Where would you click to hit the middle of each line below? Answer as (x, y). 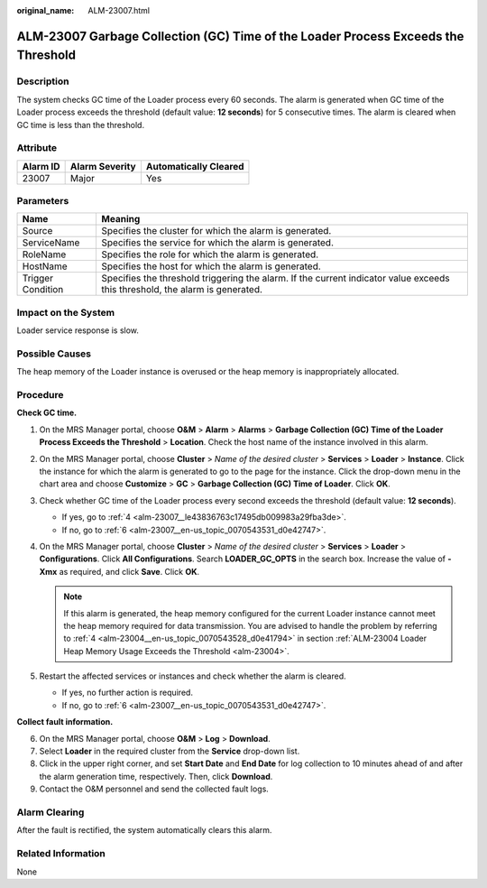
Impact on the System (66, 312)
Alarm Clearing (51, 812)
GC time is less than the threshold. (80, 125)
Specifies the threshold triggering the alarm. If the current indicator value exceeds (276, 278)
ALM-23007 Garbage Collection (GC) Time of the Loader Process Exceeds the (240, 36)
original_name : (46, 10)
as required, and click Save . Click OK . (129, 571)
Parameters (43, 201)
